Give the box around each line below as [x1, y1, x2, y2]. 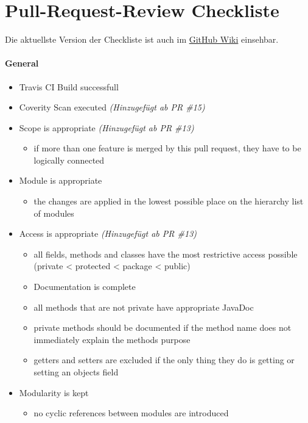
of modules [33, 206, 74, 219]
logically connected [33, 153, 105, 166]
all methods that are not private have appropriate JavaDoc [33, 300, 254, 313]
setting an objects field [33, 366, 119, 378]
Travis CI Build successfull [19, 80, 119, 93]
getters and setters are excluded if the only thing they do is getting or [33, 353, 295, 366]
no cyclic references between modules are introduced [33, 407, 229, 419]
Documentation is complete [33, 280, 136, 293]
